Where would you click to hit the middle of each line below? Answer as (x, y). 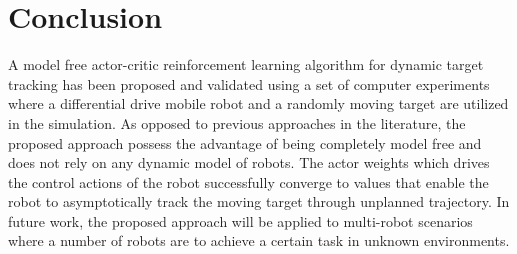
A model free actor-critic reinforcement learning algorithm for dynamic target (246, 64)
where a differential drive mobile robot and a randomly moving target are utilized (258, 103)
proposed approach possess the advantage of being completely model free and (245, 142)
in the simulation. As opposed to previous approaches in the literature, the (237, 122)
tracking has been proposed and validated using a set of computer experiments (249, 83)
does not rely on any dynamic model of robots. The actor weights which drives (249, 162)
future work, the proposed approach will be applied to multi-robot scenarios (240, 220)
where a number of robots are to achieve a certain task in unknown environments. (259, 240)
